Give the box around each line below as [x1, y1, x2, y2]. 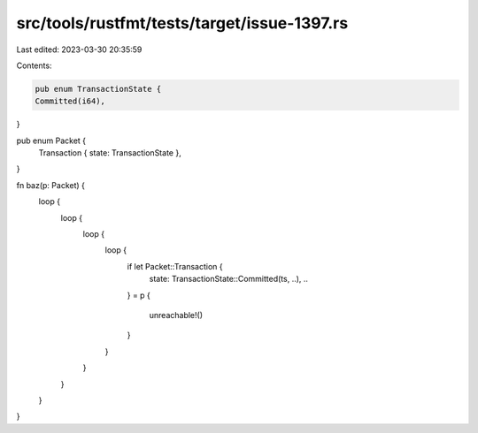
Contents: [16, 60, 52, 71]
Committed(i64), [35, 96, 106, 106]
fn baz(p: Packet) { [16, 179, 86, 190]
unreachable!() [149, 309, 204, 320]
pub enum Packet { [16, 135, 87, 146]
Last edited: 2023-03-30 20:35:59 [16, 44, 143, 55]
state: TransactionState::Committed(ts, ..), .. [149, 274, 309, 285]
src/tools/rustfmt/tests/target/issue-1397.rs [16, 13, 349, 33]
